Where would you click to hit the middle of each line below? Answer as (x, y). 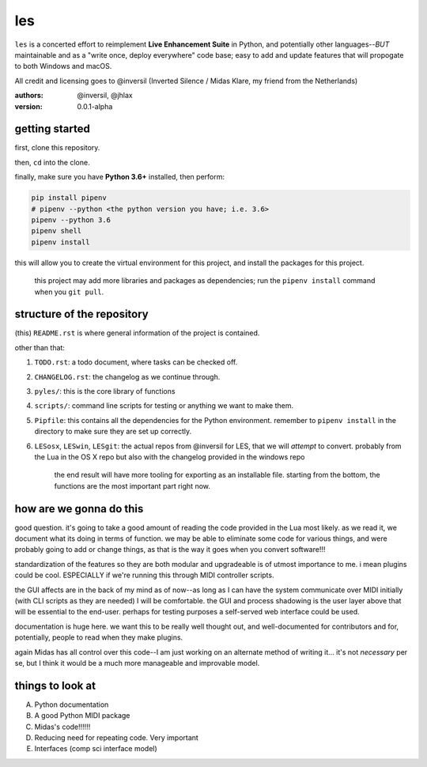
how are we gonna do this (79, 509)
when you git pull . (69, 292)
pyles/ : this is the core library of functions (105, 391)
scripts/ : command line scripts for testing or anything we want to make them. (164, 406)
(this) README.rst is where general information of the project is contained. (137, 333)
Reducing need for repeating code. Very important (117, 737)
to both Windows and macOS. (63, 66)
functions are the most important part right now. (132, 486)
